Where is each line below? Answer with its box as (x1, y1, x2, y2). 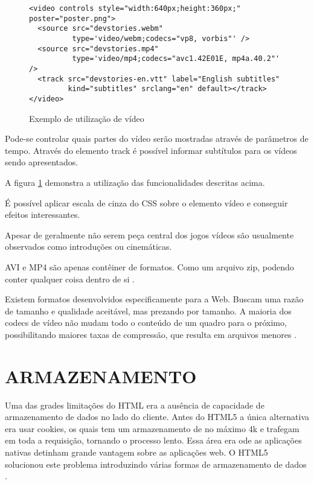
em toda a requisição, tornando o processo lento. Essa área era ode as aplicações (5, 434, 302, 447)
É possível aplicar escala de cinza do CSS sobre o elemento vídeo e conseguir (5, 196, 288, 209)
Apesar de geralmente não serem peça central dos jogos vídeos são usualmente (5, 228, 294, 241)
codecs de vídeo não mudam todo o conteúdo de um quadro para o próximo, (5, 316, 287, 329)
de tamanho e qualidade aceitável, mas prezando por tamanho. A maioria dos (5, 304, 292, 317)
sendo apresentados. (5, 156, 78, 168)
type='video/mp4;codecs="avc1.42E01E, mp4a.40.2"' (72, 54, 280, 63)
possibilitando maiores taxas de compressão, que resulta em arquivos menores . (5, 328, 297, 340)
